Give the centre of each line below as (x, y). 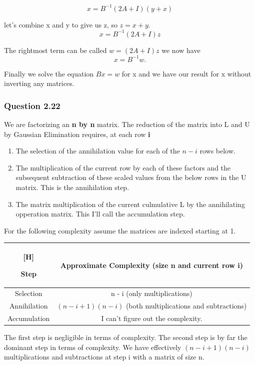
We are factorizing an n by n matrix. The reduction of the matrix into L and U (127, 124)
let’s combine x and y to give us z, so (61, 24)
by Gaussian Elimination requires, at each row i (77, 134)
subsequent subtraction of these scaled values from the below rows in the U (131, 177)
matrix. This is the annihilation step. (72, 187)
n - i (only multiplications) (152, 293)
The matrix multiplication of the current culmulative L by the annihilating (130, 204)
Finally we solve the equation (49, 73)
